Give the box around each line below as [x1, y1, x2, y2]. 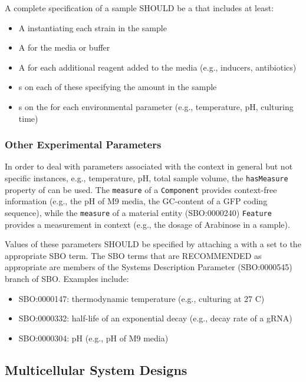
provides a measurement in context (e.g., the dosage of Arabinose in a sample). [5, 218, 290, 230]
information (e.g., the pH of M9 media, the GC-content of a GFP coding [5, 195, 268, 207]
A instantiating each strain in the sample [18, 21, 167, 34]
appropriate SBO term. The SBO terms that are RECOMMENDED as [5, 249, 262, 261]
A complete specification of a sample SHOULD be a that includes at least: [5, 2, 274, 14]
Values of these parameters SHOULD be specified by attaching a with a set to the [5, 238, 301, 250]
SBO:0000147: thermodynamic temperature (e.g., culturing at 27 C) [18, 292, 265, 304]
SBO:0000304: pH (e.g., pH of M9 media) [18, 331, 169, 344]
